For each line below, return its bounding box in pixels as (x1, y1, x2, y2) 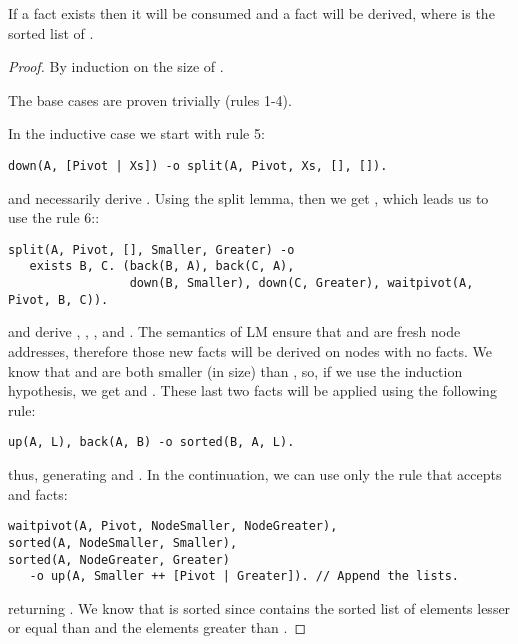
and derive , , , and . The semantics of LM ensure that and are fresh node (8, 321, 461, 342)
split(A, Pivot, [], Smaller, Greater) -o (8, 242, 295, 257)
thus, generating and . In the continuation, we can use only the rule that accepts (8, 464, 502, 485)
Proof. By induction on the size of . (8, 56, 224, 77)
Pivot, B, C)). (8, 292, 109, 307)
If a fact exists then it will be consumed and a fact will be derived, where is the (8, 3, 495, 23)
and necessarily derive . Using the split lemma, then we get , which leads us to (8, 187, 489, 208)
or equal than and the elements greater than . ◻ (8, 617, 307, 638)
